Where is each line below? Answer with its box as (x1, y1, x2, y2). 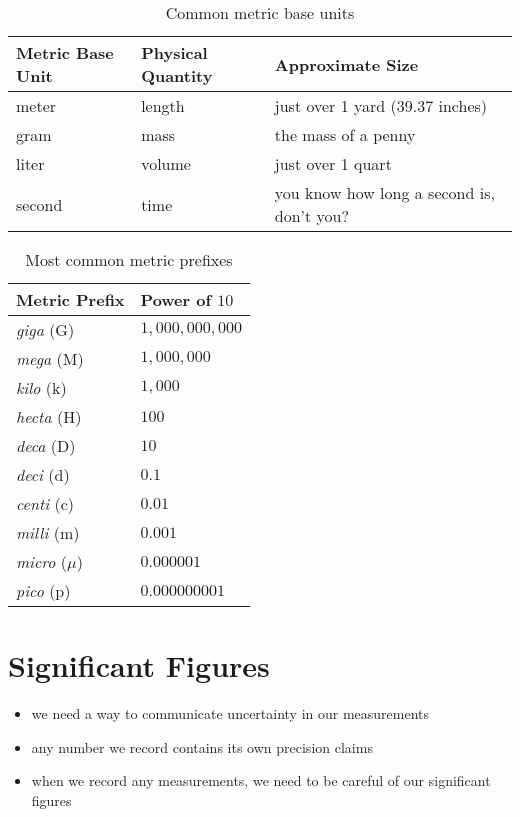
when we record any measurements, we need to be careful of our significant (31, 770, 491, 791)
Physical (141, 41, 208, 64)
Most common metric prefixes (25, 248, 233, 271)
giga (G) (16, 318, 75, 341)
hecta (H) (16, 405, 82, 428)
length (141, 94, 185, 117)
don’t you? (274, 204, 350, 227)
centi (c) (16, 492, 75, 515)
